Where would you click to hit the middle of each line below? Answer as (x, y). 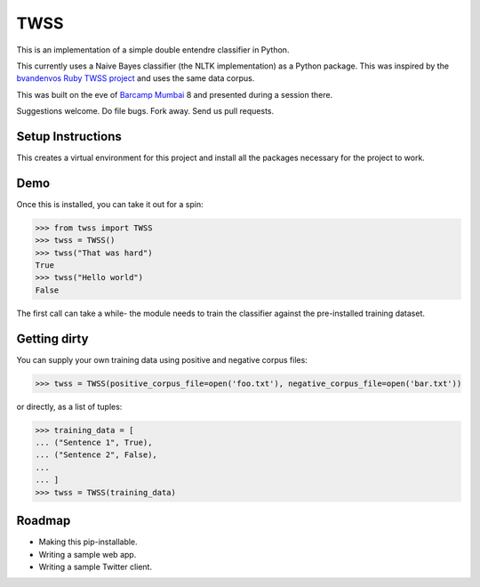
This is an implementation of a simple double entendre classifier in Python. (153, 50)
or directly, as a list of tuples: (69, 406)
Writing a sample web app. (88, 554)
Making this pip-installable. (88, 542)
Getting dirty (52, 338)
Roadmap (44, 521)
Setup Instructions (69, 137)
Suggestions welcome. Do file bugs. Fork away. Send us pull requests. (145, 111)
